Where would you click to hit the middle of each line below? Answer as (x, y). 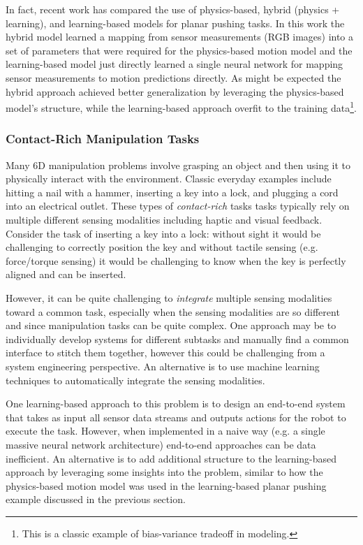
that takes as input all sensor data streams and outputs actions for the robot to (176, 417)
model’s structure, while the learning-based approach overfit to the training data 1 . (181, 107)
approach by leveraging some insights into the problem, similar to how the (164, 472)
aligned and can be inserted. (66, 274)
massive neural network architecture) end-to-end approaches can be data (161, 444)
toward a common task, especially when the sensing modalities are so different (173, 311)
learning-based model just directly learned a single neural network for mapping (175, 64)
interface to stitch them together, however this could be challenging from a (165, 353)
